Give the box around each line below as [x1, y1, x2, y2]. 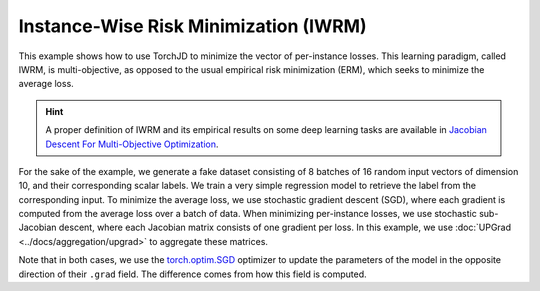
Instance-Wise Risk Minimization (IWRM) [18, 15, 367, 37]
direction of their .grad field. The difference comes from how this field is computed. [18, 268, 367, 280]
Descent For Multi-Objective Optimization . [45, 138, 219, 150]
